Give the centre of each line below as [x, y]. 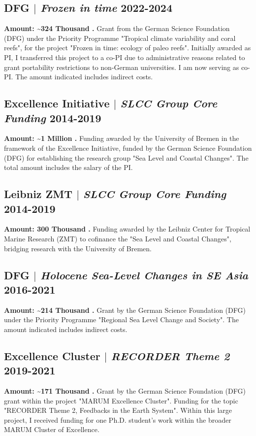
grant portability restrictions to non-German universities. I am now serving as [122, 67]
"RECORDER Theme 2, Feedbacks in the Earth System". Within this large [118, 410]
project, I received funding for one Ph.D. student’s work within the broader [118, 419]
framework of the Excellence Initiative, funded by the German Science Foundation [128, 148]
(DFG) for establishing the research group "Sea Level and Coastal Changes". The [126, 157]
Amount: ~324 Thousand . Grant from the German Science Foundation [117, 28]
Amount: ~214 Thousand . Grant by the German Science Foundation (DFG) [125, 310]
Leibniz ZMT [38, 194]
